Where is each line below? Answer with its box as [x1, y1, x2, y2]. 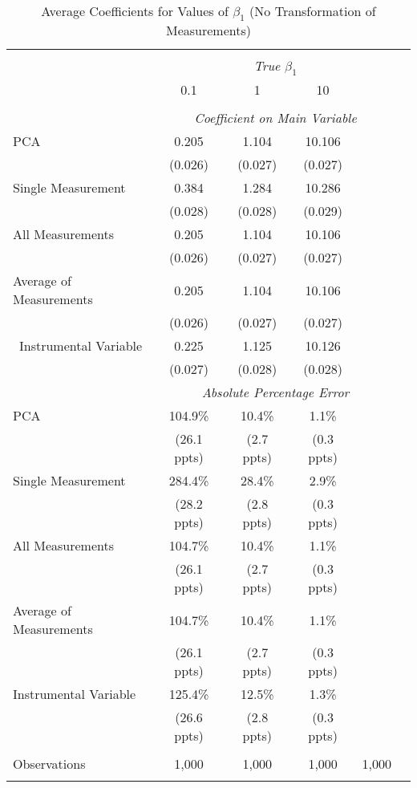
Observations [13, 754, 86, 774]
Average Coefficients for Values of [41, 2, 229, 20]
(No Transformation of [249, 2, 376, 20]
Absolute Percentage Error [201, 383, 350, 402]
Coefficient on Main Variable [194, 108, 357, 128]
